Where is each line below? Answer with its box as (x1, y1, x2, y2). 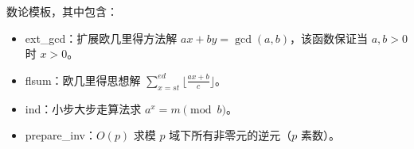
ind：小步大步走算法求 (25, 100, 142, 117)
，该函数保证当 (289, 29, 368, 46)
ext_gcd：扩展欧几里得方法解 (25, 29, 178, 46)
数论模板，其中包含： (6, 3, 118, 19)
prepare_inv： (25, 127, 96, 143)
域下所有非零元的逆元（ (169, 127, 292, 143)
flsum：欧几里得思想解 (25, 71, 141, 88)
